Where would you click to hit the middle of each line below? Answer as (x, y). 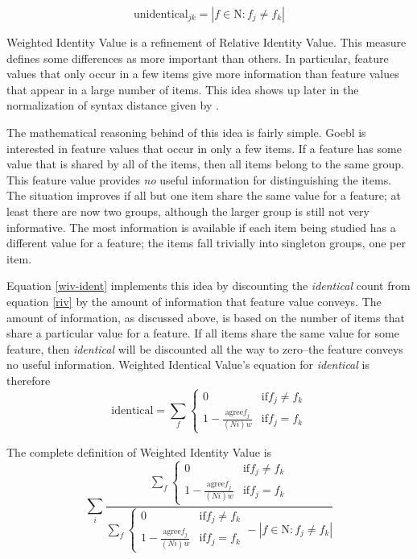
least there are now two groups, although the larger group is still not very (188, 211)
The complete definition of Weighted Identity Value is (139, 451)
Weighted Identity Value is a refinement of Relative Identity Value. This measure (206, 42)
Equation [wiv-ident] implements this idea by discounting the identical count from (208, 286)
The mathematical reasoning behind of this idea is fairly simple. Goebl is (186, 132)
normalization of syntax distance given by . (113, 105)
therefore (29, 380)
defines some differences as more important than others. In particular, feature (198, 58)
